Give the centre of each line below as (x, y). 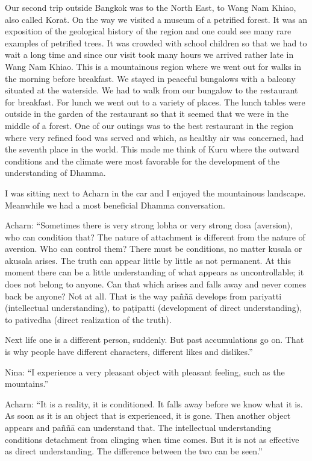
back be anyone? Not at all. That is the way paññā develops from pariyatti (143, 296)
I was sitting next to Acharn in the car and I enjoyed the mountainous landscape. (155, 193)
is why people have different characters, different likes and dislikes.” (129, 352)
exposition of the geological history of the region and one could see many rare (148, 31)
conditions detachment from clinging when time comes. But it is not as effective (152, 439)
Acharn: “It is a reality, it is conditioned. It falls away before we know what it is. (154, 403)
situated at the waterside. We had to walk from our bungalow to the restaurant (151, 90)
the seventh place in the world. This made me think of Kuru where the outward (152, 149)
